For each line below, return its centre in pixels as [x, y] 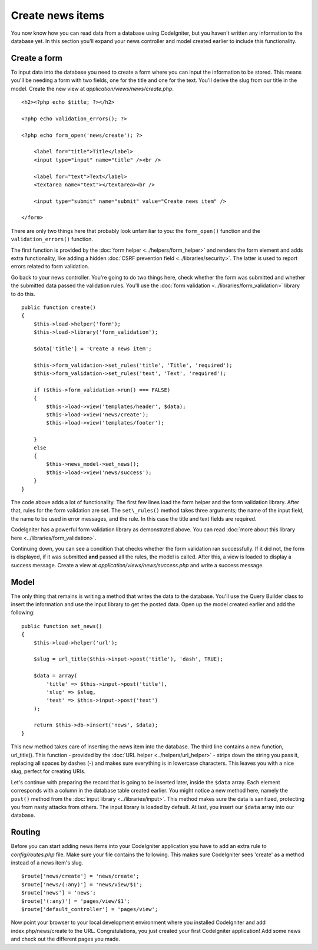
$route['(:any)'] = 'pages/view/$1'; [76, 901]
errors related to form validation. [50, 267]
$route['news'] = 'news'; [59, 893]
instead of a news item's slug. [47, 863]
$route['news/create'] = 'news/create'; [80, 876]
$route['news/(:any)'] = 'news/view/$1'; [82, 884]
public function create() [59, 308]
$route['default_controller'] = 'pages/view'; [90, 909]
